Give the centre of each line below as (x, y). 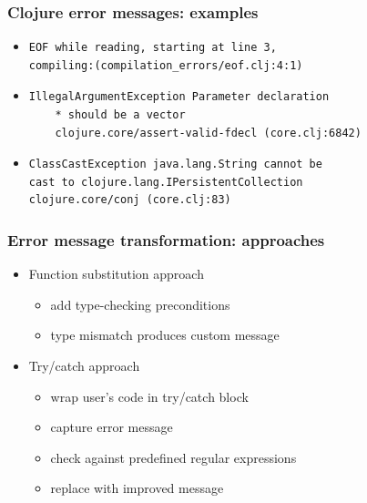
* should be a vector (120, 115)
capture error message (112, 427)
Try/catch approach (84, 365)
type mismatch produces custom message (165, 335)
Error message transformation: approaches (166, 239)
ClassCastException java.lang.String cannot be (175, 164)
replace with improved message (137, 488)
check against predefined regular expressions (173, 457)
